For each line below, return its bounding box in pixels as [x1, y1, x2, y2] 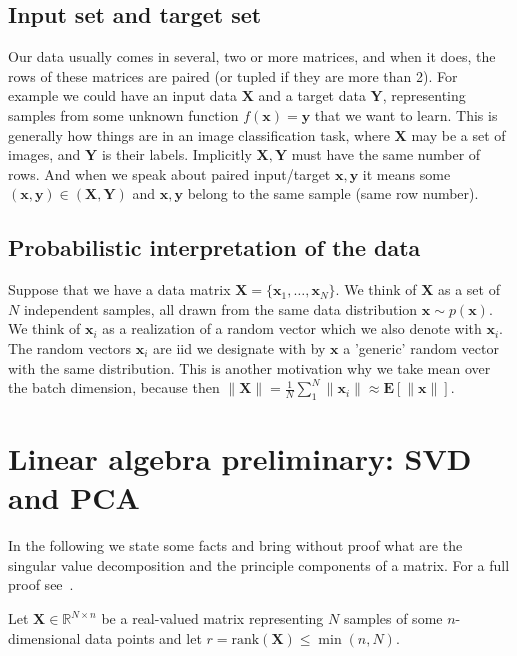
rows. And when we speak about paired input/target [8, 163, 331, 184]
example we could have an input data [8, 85, 238, 106]
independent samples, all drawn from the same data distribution [23, 298, 418, 319]
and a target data [258, 85, 366, 106]
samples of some [343, 608, 443, 629]
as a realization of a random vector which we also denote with [102, 318, 482, 339]
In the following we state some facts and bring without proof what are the [8, 535, 463, 556]
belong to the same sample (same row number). [187, 183, 479, 204]
